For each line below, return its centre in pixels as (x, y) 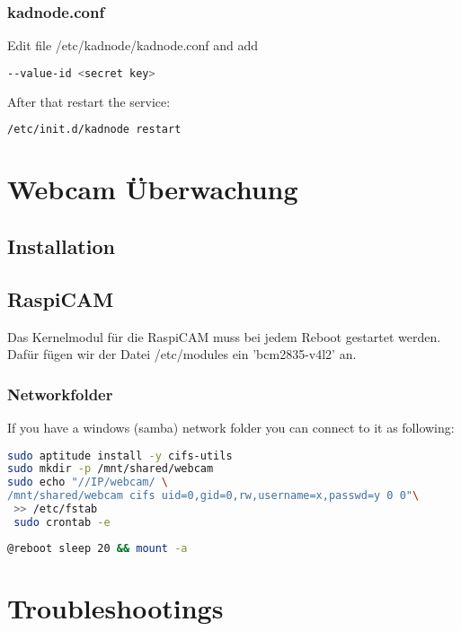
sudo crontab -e (62, 522)
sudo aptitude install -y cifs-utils (120, 456)
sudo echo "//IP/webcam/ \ (88, 482)
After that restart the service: (89, 101)
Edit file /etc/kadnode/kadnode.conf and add (133, 45)
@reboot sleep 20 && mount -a (98, 548)
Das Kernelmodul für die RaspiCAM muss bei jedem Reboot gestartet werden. (224, 336)
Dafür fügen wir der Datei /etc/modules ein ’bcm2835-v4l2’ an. (182, 354)
